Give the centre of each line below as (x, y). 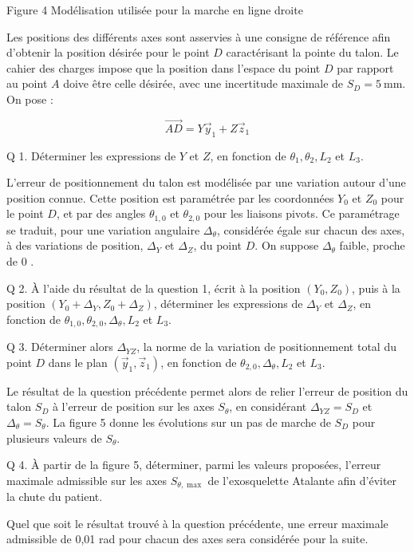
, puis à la (376, 288)
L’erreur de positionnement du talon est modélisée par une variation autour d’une (206, 182)
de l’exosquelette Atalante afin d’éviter (302, 480)
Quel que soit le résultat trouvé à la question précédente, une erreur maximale (197, 523)
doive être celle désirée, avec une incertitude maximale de (203, 83)
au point (27, 83)
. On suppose (287, 245)
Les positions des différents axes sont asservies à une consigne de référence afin (199, 36)
